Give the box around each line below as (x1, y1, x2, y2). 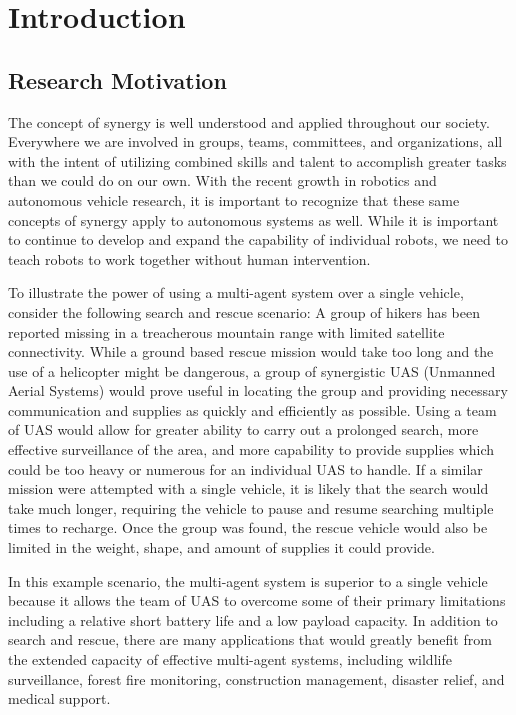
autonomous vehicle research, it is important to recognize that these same (8, 189, 460, 210)
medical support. (8, 688, 111, 709)
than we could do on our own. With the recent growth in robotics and (8, 170, 437, 191)
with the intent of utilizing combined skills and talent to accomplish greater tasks (8, 150, 507, 171)
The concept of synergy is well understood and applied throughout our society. (8, 111, 490, 132)
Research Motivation (8, 64, 227, 95)
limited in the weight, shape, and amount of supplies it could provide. (8, 537, 435, 558)
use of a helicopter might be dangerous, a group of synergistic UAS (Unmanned (8, 360, 496, 381)
